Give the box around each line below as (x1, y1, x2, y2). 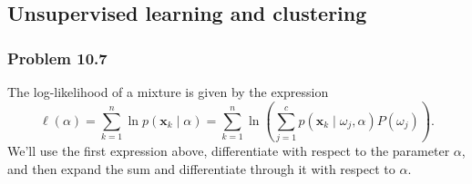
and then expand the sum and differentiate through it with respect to (7, 159, 395, 178)
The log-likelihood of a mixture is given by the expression (7, 82, 329, 101)
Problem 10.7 (7, 46, 108, 69)
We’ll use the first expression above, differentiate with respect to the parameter (7, 141, 450, 160)
